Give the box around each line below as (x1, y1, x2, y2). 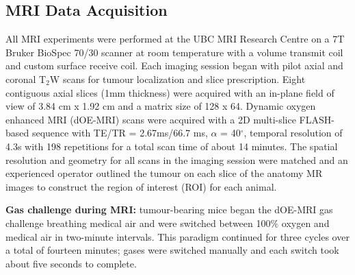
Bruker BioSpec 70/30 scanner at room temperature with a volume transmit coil (5, 45, 343, 59)
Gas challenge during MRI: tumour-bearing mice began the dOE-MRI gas (5, 202, 333, 217)
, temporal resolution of (244, 125, 343, 140)
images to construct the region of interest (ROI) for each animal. (5, 179, 277, 193)
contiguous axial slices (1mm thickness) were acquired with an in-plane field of (5, 85, 334, 99)
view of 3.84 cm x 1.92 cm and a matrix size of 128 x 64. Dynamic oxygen (5, 99, 316, 113)
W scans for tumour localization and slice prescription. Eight (49, 71, 306, 86)
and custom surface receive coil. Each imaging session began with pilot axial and (5, 58, 343, 73)
